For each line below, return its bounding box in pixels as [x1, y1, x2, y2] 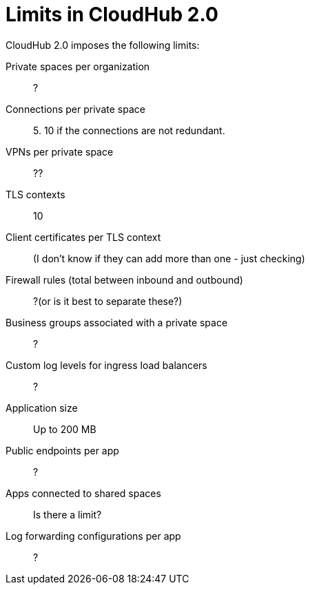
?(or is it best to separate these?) [33, 295, 183, 307]
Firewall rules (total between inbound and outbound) [6, 273, 243, 286]
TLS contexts [6, 188, 65, 200]
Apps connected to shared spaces [6, 487, 161, 499]
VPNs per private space [6, 145, 114, 158]
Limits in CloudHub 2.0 [6, 3, 218, 26]
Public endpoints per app [6, 444, 119, 456]
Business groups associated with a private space [6, 316, 228, 328]
